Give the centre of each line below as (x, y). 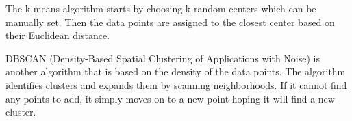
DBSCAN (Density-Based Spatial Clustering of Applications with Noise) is (163, 58)
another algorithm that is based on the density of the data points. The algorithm (176, 71)
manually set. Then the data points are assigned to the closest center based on (170, 22)
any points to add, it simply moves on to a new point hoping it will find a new (170, 98)
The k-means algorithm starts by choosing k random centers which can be (161, 8)
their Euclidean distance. (58, 35)
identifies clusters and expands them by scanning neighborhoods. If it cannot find (176, 84)
